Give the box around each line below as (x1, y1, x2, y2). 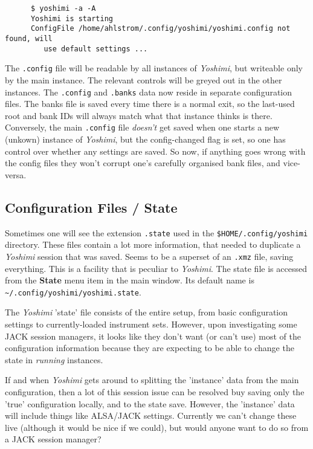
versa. (5, 168, 27, 181)
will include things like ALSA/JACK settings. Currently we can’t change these (5, 409, 297, 422)
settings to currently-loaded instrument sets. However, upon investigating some (5, 317, 297, 330)
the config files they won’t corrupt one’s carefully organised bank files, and (5, 157, 280, 169)
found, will (5, 34, 53, 43)
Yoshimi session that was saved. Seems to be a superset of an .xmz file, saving (5, 250, 294, 262)
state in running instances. (5, 353, 103, 366)
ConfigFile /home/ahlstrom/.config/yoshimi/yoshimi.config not (30, 24, 291, 33)
